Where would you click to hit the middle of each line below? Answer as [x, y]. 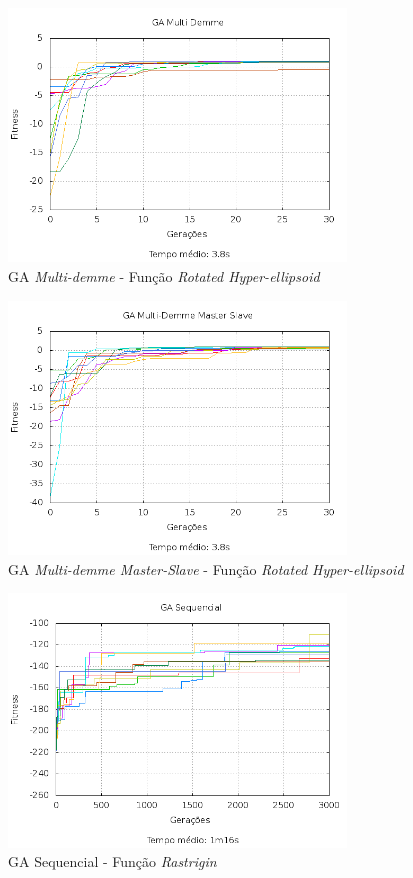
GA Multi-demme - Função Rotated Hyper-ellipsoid [164, 275]
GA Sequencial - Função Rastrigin [112, 861]
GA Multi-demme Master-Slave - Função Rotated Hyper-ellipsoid [206, 568]
